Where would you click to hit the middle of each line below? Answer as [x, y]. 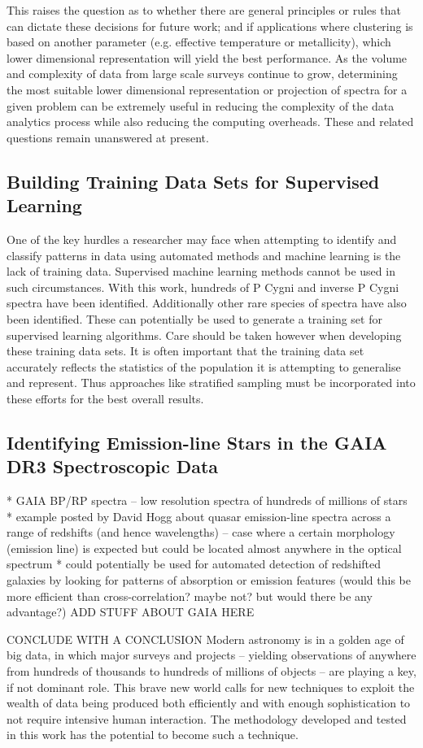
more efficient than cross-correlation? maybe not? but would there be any [190, 596]
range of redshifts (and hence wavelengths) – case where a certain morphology [201, 532]
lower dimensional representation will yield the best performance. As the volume [207, 57]
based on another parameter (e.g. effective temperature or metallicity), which [199, 42]
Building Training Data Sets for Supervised [193, 181]
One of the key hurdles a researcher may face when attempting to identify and [202, 239]
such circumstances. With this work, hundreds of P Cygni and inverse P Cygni [203, 287]
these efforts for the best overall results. [105, 398]
